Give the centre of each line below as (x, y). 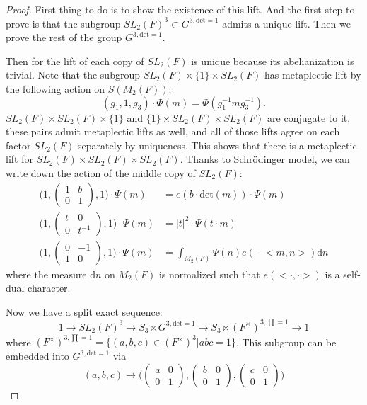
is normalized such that (209, 274)
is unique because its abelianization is (273, 61)
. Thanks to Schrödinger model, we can (265, 159)
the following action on (56, 88)
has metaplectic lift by (313, 75)
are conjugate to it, (309, 117)
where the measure (46, 274)
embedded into (37, 356)
